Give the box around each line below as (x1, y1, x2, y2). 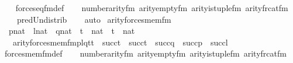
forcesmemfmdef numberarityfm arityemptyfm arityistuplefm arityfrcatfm (4, 47, 287, 60)
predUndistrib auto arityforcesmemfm (16, 13, 171, 25)
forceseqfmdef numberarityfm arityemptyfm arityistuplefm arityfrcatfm (15, 2, 288, 13)
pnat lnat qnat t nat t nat (8, 24, 135, 37)
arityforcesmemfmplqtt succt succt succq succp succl (12, 36, 228, 48)
